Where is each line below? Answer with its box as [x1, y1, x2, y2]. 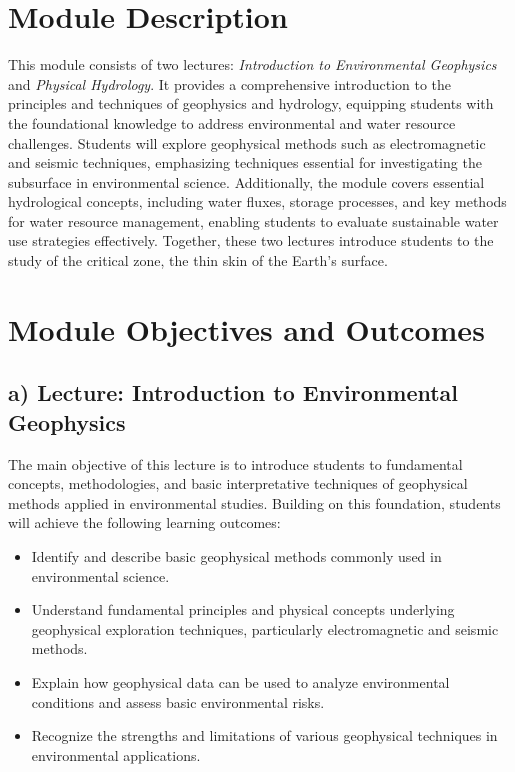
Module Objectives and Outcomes [8, 308, 485, 349]
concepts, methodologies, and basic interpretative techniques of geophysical [8, 473, 468, 494]
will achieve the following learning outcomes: [8, 512, 281, 533]
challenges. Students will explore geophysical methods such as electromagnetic [8, 132, 486, 153]
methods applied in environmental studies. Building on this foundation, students [8, 492, 501, 513]
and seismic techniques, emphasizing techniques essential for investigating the [8, 152, 482, 173]
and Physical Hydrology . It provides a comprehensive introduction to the [8, 73, 452, 94]
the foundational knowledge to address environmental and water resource [8, 112, 456, 133]
